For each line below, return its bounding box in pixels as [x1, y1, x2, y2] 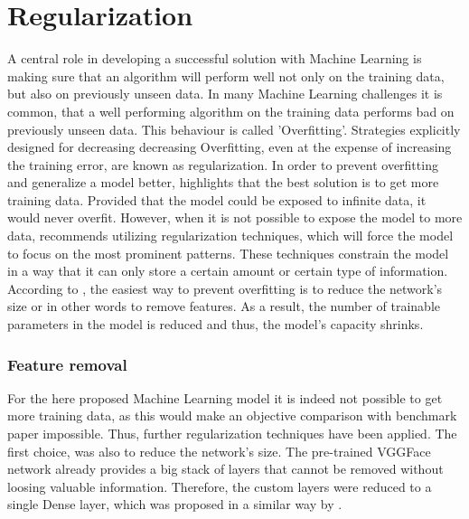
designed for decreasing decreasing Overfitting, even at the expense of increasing [7, 137, 452, 156]
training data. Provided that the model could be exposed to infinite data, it [7, 190, 427, 209]
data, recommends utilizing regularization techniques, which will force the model [7, 226, 454, 245]
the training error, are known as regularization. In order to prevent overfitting [7, 155, 438, 174]
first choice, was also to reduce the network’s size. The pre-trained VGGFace [7, 441, 431, 460]
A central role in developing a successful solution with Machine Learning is [7, 49, 422, 68]
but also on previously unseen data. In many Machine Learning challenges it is [7, 84, 443, 103]
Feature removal [7, 353, 127, 375]
